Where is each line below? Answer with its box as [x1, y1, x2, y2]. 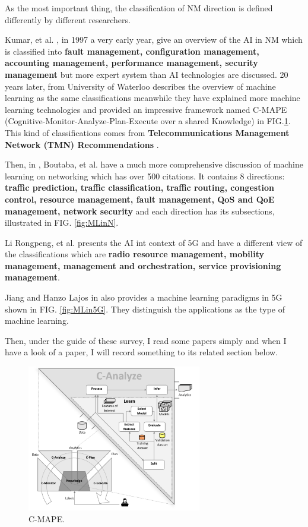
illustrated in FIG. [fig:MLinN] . [5, 216, 119, 229]
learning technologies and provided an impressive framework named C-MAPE [5, 103, 287, 115]
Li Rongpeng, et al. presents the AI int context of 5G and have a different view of [5, 236, 303, 248]
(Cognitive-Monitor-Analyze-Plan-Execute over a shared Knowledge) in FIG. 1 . [5, 115, 291, 127]
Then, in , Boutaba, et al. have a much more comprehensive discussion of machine [5, 158, 303, 171]
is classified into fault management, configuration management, [5, 45, 259, 57]
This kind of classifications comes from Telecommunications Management [5, 126, 290, 138]
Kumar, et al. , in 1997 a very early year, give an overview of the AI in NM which [5, 33, 303, 46]
